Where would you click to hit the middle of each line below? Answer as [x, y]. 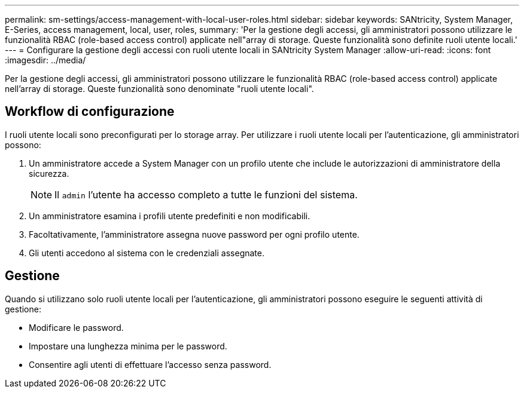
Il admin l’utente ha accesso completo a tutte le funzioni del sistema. [206, 194]
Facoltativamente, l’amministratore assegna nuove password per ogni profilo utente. [194, 234]
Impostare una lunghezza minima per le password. [128, 346]
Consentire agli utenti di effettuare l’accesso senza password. [150, 364]
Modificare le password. [76, 327]
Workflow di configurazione [90, 112]
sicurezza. [49, 173]
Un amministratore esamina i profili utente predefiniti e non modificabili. [170, 216]
